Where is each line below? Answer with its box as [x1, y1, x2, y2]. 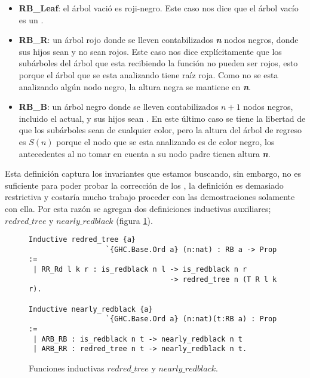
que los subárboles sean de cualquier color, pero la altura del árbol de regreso [19, 124, 302, 136]
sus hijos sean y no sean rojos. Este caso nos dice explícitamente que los [19, 45, 282, 57]
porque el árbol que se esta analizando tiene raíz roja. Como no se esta [19, 68, 278, 81]
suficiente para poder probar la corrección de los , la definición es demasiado [5, 179, 284, 191]
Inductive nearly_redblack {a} [29, 305, 153, 314]
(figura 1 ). [116, 214, 153, 226]
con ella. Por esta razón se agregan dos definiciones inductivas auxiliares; [5, 202, 271, 214]
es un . [19, 13, 44, 26]
